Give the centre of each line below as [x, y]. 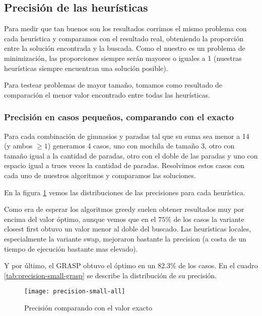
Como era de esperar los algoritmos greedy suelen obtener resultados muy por [124, 209]
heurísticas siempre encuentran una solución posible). [86, 68]
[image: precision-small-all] [75, 292]
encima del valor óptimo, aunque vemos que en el [80, 219]
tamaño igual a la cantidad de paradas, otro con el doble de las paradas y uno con [131, 155]
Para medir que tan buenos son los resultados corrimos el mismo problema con [125, 28]
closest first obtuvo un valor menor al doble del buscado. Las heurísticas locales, [128, 229]
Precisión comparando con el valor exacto [88, 307]
